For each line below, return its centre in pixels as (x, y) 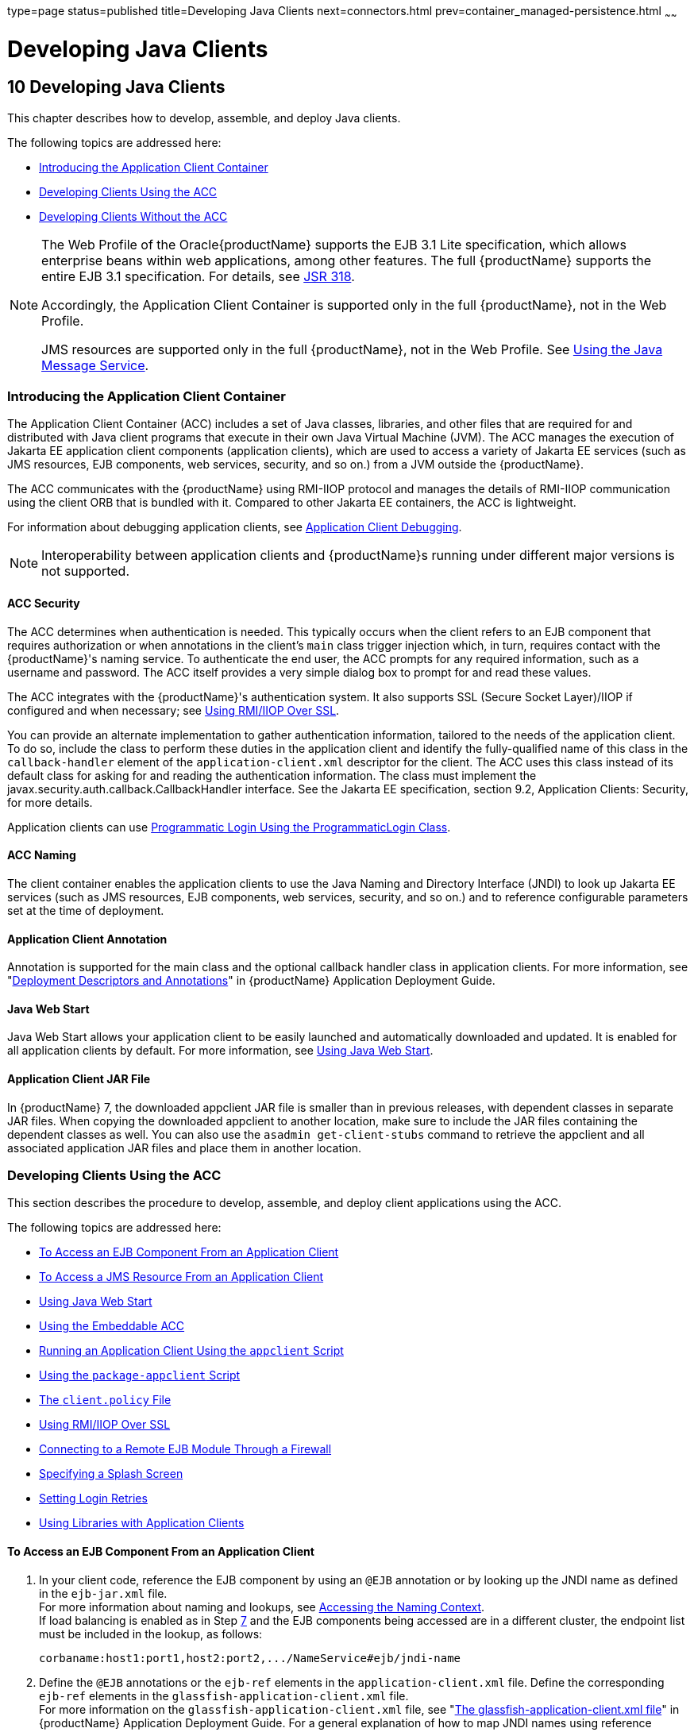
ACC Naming (42, 855)
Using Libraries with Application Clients (142, 1523)
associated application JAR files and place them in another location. (185, 1148)
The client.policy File (105, 1400)
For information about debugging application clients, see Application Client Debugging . (235, 527)
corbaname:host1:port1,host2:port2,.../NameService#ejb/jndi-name (250, 1658)
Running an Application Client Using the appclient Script (191, 1351)
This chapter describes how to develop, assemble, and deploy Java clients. (204, 118)
